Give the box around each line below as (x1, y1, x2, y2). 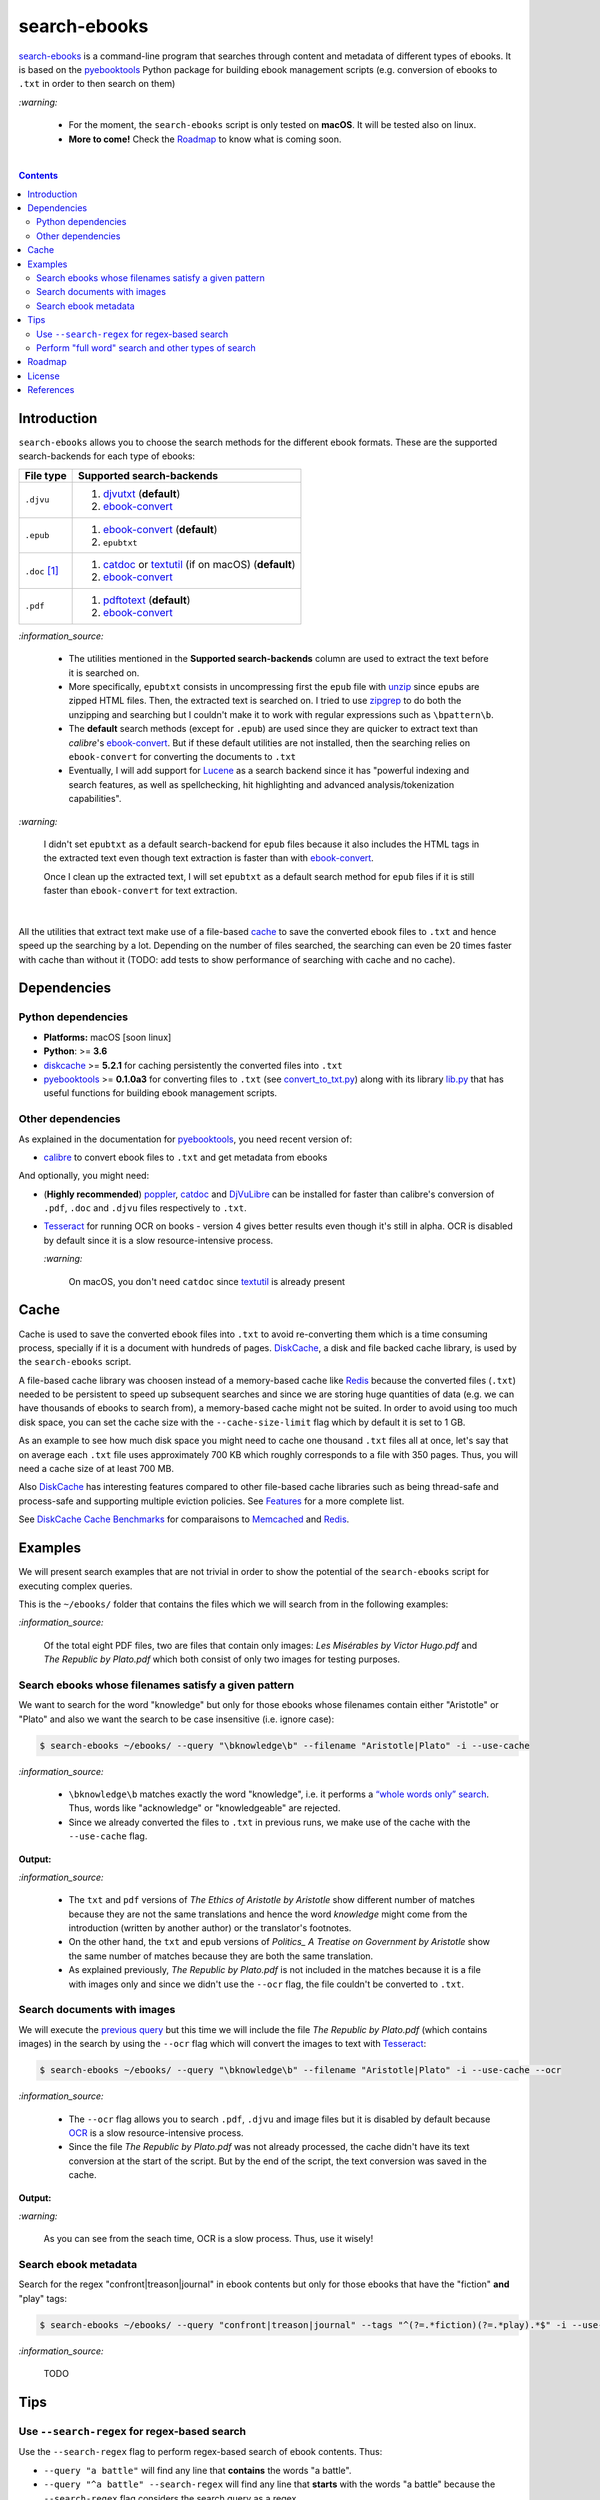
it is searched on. (68, 666, 140, 679)
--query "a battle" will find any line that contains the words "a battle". (43, 2464, 352, 2476)
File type (24, 468, 67, 482)
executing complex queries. (18, 1580, 133, 1592)
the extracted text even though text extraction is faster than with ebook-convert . (43, 852, 374, 864)
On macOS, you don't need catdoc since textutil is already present (68, 1275, 345, 1287)
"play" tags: (18, 2292, 67, 2304)
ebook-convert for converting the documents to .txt (68, 750, 297, 762)
